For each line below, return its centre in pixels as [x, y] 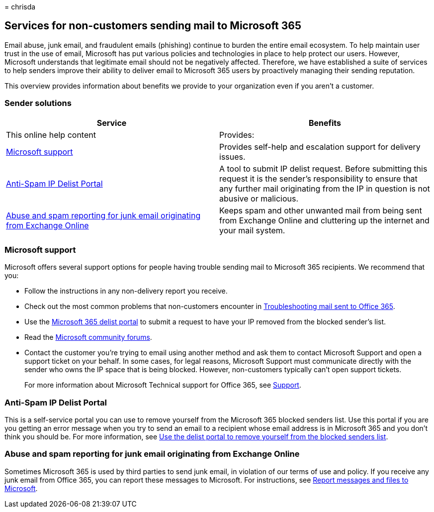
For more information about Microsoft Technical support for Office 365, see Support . [163, 385]
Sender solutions [38, 103]
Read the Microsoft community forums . [88, 337]
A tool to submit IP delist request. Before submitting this [323, 168]
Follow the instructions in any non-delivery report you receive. [126, 291]
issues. [232, 156]
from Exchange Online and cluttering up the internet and [324, 220]
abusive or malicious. [259, 198]
